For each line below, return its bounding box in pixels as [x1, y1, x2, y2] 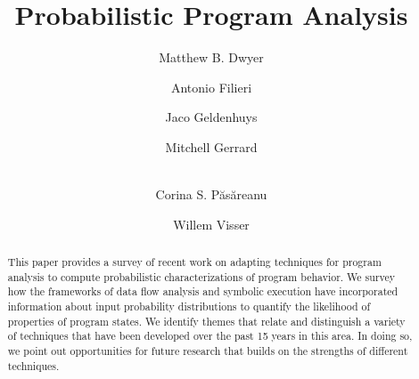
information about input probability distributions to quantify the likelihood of [7, 299, 371, 314]
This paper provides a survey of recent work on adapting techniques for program [7, 254, 382, 270]
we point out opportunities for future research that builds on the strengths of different [7, 343, 408, 359]
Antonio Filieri [170, 77, 252, 96]
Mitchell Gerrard [165, 137, 258, 156]
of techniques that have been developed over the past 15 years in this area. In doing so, [7, 328, 413, 343]
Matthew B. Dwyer [159, 48, 264, 67]
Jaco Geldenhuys [165, 108, 258, 126]
